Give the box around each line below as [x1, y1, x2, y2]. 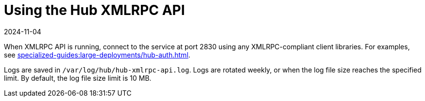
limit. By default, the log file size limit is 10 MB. [4, 73, 152, 82]
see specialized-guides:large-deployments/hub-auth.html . [4, 50, 190, 59]
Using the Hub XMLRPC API [4, 2, 185, 18]
